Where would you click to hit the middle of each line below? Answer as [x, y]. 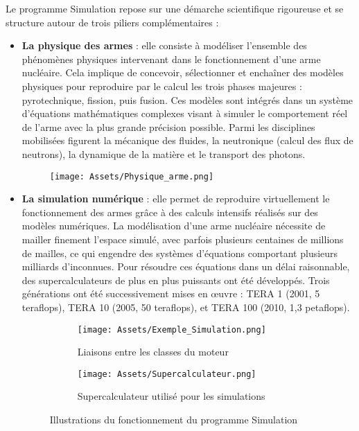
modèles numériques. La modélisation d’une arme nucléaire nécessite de [174, 226]
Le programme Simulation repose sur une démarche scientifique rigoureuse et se [175, 8]
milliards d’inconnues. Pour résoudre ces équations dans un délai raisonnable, [186, 266]
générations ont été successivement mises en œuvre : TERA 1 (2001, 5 [171, 293]
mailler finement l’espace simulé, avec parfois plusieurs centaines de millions [183, 239]
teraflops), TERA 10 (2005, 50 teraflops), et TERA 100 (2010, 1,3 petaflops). [186, 307]
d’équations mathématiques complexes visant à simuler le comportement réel [185, 113]
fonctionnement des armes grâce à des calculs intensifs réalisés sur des [170, 212]
